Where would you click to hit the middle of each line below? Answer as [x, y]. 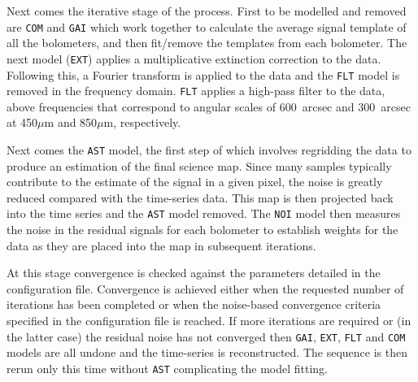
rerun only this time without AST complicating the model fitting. [168, 368]
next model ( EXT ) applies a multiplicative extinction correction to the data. [194, 58]
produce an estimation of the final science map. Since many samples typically [199, 165]
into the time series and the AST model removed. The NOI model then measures [204, 213]
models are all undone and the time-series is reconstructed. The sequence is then [207, 352]
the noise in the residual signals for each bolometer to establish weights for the [202, 230]
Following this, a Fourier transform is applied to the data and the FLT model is [203, 74]
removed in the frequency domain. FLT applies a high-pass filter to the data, [196, 91]
